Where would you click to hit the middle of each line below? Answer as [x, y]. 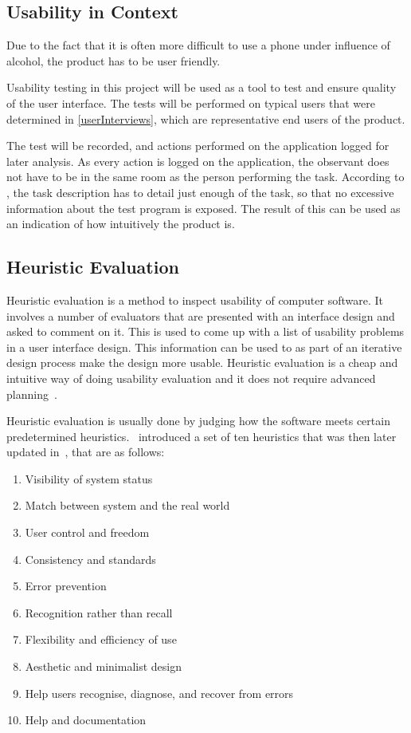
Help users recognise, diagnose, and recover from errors [159, 693]
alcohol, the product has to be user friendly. [114, 60]
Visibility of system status [89, 478]
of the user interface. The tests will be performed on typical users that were [191, 102]
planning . [32, 394]
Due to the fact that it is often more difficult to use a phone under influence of [198, 45]
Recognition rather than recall [99, 612]
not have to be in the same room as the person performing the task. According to [205, 177]
